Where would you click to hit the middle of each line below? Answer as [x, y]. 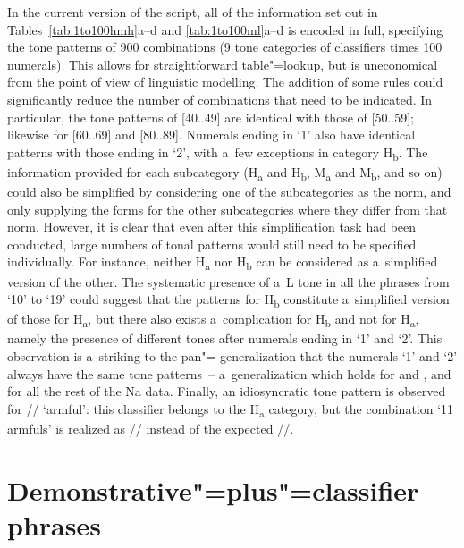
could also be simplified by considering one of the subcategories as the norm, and [229, 191]
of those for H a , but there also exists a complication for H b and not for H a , [213, 320]
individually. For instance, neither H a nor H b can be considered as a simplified [223, 263]
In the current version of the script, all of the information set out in [193, 12]
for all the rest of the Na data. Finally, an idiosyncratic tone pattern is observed [227, 391]
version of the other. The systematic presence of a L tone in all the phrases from [228, 281]
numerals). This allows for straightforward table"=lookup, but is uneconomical [223, 64]
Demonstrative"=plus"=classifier [213, 489]
